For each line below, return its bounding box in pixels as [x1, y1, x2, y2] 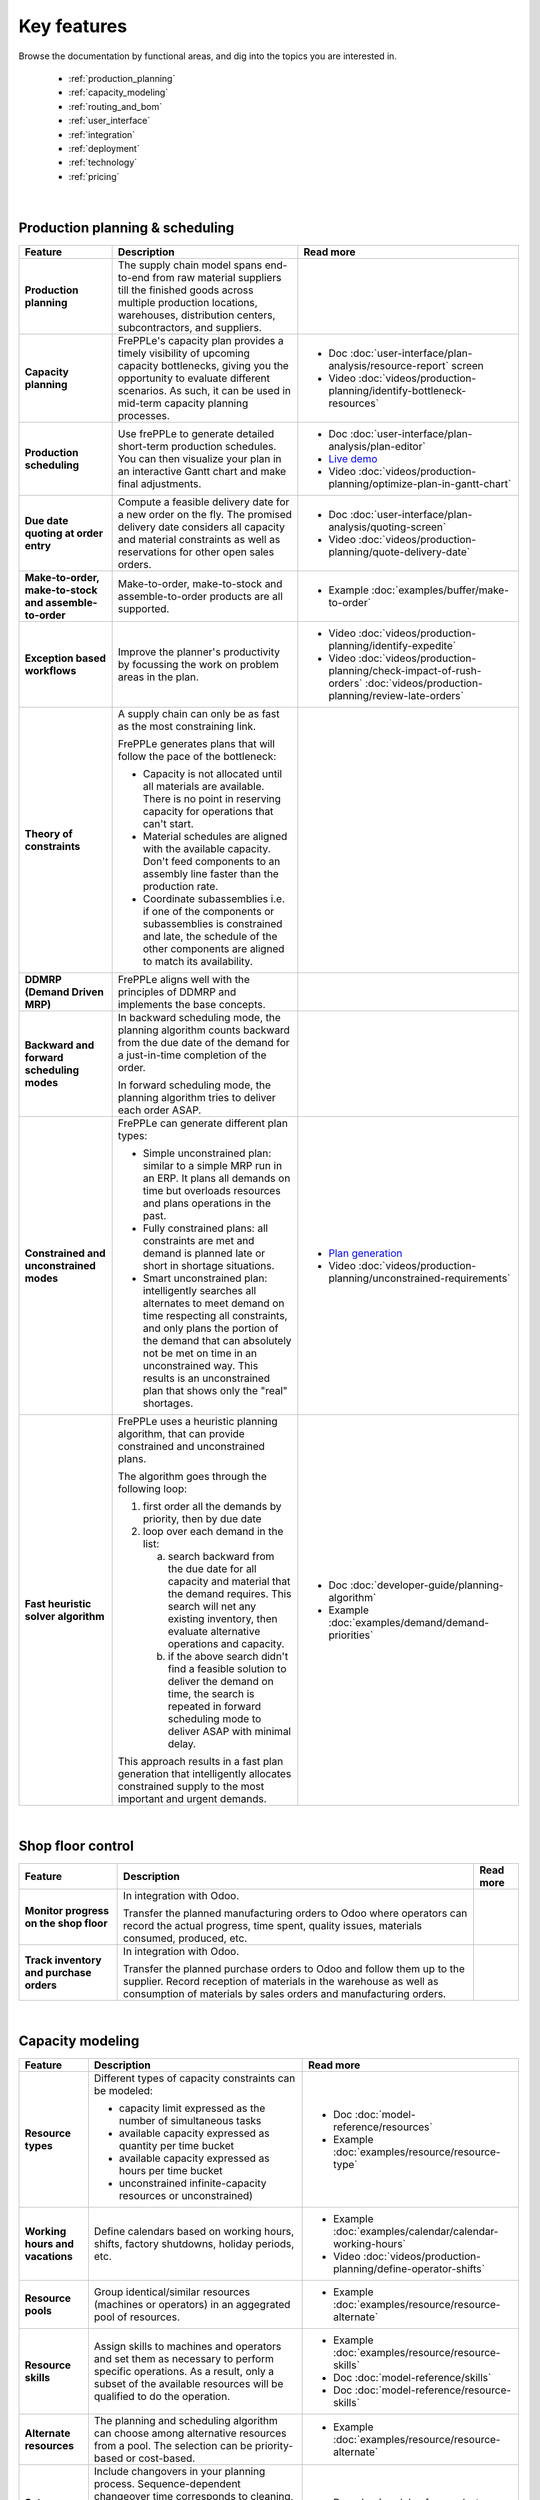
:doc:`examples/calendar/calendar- [333, 2224, 499, 2238]
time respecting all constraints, [142, 1308, 288, 1322]
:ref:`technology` [68, 156, 138, 169]
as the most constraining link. [117, 719, 257, 733]
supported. [117, 601, 170, 615]
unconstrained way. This [142, 1358, 259, 1372]
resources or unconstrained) [118, 2188, 254, 2202]
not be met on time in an [142, 1346, 258, 1360]
